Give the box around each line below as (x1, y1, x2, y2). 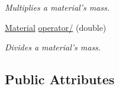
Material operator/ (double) (5, 21, 107, 33)
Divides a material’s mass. (5, 41, 101, 53)
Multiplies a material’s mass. (5, 1, 110, 13)
